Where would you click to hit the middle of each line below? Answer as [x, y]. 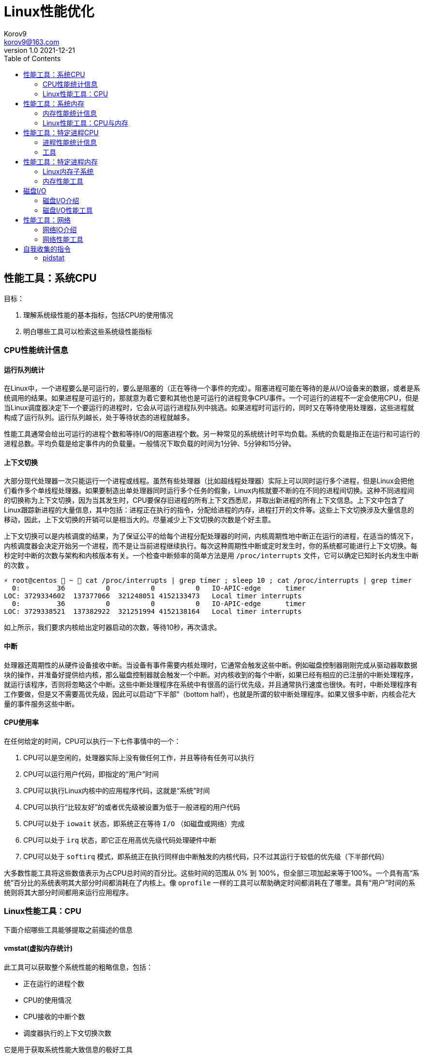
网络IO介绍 [60, 229]
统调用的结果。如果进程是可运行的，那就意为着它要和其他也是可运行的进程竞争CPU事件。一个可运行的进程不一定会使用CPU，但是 [212, 398]
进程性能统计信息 [70, 142]
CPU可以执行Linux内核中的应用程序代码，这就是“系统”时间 [117, 790]
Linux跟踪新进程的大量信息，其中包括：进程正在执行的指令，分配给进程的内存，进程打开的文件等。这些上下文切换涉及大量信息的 [209, 510]
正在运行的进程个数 [54, 983]
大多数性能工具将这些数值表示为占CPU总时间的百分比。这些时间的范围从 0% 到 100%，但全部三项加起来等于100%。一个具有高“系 [212, 873]
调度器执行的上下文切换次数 [67, 1033]
